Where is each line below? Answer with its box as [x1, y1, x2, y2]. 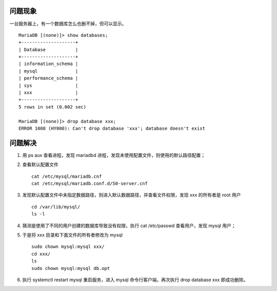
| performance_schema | [18, 75, 78, 81]
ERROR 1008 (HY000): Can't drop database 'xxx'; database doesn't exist [18, 126, 205, 131]
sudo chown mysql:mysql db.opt [31, 265, 110, 271]
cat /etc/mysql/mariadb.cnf [31, 173, 102, 179]
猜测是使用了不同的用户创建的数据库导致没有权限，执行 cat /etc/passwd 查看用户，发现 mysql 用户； [22, 222, 236, 228]
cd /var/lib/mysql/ [31, 204, 81, 210]
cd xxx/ [31, 251, 51, 257]
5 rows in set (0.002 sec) [18, 104, 87, 110]
